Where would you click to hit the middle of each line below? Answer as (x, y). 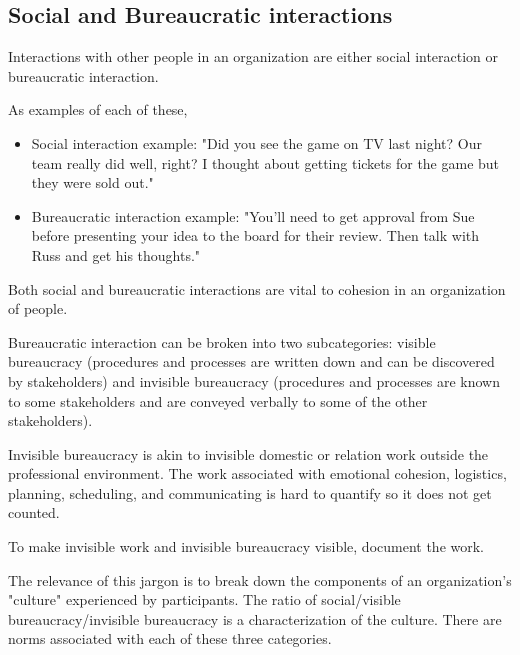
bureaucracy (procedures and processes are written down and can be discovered (251, 361)
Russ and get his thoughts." (116, 254)
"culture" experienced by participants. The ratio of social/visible (204, 599)
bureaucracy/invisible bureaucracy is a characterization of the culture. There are (255, 618)
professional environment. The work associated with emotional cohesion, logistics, (257, 473)
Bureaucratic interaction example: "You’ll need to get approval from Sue (253, 215)
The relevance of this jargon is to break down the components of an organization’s (260, 579)
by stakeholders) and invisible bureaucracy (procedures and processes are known (254, 380)
